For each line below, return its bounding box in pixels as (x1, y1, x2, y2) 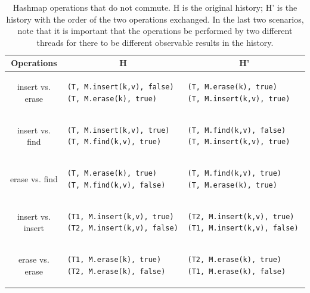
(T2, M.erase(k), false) (67, 267, 166, 276)
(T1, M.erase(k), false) (187, 267, 286, 276)
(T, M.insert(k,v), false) (67, 83, 174, 92)
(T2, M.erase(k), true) (187, 255, 282, 264)
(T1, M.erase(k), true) (67, 255, 162, 264)
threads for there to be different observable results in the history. (36, 36, 274, 48)
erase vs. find (10, 172, 58, 185)
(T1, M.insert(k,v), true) (67, 212, 174, 221)
